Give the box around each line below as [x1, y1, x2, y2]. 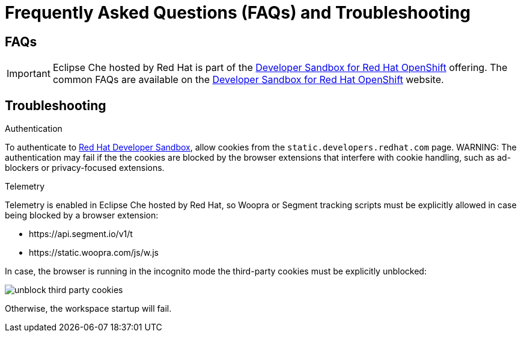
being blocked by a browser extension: [5, 210, 159, 221]
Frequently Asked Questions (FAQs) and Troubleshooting [5, 2, 471, 23]
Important [7, 67, 50, 80]
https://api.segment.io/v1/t [29, 229, 133, 240]
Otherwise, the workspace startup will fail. [5, 303, 172, 314]
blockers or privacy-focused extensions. [5, 162, 165, 173]
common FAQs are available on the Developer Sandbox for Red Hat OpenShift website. [52, 73, 444, 86]
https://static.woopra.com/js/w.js [29, 247, 159, 258]
